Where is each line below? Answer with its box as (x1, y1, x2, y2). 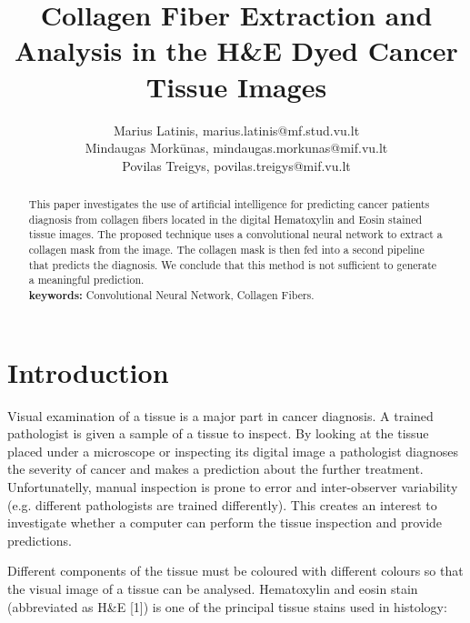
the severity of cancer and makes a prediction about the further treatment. (7, 459, 424, 478)
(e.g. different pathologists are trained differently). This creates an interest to (7, 495, 437, 514)
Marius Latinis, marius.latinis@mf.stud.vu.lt (113, 120, 360, 139)
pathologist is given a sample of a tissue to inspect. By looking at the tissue (7, 424, 429, 443)
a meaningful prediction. (28, 272, 145, 287)
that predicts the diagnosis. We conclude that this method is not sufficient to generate (28, 256, 437, 272)
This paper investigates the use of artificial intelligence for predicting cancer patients (28, 196, 430, 212)
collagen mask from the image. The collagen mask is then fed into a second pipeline (28, 242, 425, 257)
